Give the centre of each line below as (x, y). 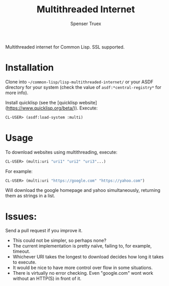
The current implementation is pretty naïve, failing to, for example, (82, 246)
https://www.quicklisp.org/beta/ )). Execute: (52, 108)
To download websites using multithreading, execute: (61, 152)
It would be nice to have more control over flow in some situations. (83, 268)
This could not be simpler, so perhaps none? (59, 240)
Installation (30, 68)
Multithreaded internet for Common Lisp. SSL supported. (65, 47)
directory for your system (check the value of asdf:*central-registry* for (83, 87)
